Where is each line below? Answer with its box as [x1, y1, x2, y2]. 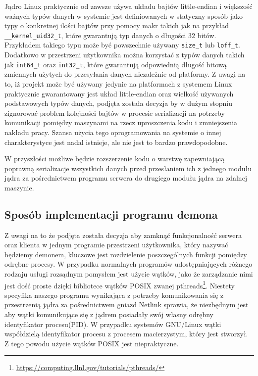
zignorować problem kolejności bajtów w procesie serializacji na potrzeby [4, 107, 225, 118]
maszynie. [4, 182, 34, 192]
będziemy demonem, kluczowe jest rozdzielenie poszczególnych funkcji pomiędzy [4, 249, 247, 259]
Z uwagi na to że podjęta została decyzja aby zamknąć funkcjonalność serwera [4, 230, 242, 240]
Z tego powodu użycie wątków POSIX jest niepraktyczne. [4, 338, 179, 348]
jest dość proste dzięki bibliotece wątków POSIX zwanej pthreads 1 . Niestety [4, 279, 235, 290]
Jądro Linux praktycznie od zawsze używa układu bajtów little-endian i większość [4, 1, 253, 11]
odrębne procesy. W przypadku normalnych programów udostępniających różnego [4, 259, 253, 269]
